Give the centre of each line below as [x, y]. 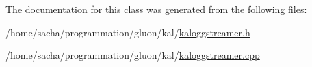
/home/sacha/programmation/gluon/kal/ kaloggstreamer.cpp [133, 55]
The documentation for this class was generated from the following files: [156, 9]
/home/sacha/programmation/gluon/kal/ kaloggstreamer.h [128, 32]
